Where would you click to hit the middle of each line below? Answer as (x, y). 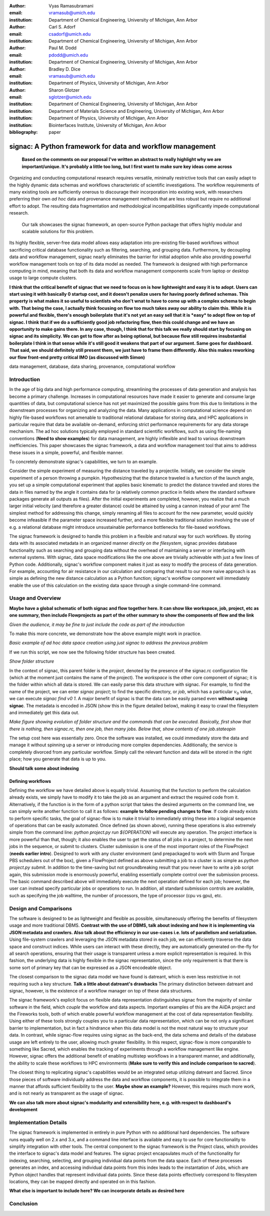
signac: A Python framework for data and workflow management (112, 146)
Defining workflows (30, 781)
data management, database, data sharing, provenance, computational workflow (92, 366)
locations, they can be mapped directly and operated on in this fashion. (82, 1182)
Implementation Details (38, 1122)
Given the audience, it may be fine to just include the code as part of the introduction (97, 625)
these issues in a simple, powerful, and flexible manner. (66, 452)
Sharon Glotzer (64, 90)
